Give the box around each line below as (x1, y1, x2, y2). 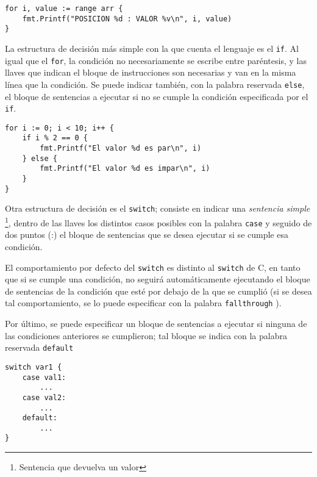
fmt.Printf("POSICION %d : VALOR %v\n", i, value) (22, 14, 232, 23)
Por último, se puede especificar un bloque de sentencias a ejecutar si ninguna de (5, 317, 307, 330)
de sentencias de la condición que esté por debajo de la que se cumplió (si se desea (5, 284, 312, 297)
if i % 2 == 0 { (22, 134, 88, 143)
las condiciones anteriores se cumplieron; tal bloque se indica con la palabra (5, 329, 287, 342)
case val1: (22, 373, 66, 382)
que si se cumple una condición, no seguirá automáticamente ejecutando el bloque (5, 273, 310, 285)
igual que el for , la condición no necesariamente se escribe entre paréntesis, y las (5, 54, 307, 66)
